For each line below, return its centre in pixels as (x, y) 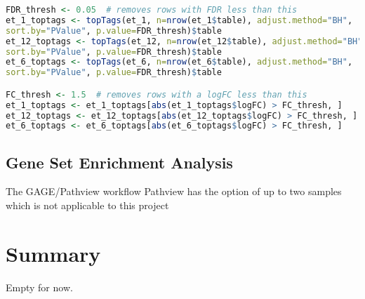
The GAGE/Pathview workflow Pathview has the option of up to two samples (174, 191)
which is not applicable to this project (87, 205)
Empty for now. (39, 287)
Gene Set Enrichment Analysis (119, 162)
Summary (53, 253)
